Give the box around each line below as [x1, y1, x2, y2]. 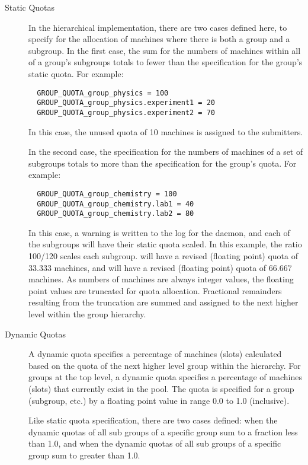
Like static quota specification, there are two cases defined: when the [28, 414, 278, 426]
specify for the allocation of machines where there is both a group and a [28, 33, 290, 45]
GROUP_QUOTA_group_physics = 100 [37, 88, 169, 97]
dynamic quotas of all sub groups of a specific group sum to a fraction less [28, 425, 298, 438]
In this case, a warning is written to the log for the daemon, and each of [28, 226, 290, 238]
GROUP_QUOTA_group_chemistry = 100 [37, 189, 177, 198]
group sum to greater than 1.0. [28, 448, 140, 461]
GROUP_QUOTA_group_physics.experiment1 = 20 [37, 98, 215, 107]
